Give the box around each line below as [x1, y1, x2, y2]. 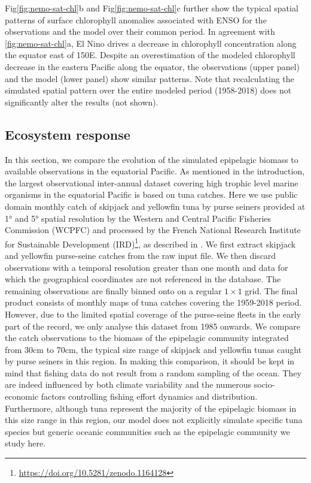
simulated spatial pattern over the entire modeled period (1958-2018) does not [5, 84, 292, 96]
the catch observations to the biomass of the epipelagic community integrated [5, 331, 289, 344]
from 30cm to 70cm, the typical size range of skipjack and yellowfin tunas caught [5, 343, 302, 355]
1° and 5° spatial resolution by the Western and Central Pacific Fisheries [5, 212, 272, 224]
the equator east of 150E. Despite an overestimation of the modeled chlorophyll [5, 49, 295, 61]
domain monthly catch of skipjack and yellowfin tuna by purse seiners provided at [5, 200, 306, 212]
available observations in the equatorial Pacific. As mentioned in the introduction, [5, 165, 305, 177]
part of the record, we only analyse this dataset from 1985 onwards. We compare [5, 319, 301, 332]
